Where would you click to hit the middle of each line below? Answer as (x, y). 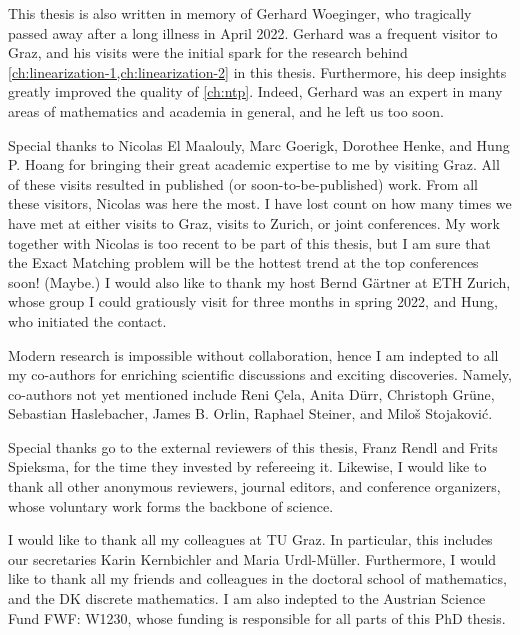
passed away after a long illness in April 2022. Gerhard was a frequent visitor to (253, 32)
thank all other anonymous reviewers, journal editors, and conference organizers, (254, 486)
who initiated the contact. (87, 320)
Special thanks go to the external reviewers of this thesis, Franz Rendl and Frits (253, 446)
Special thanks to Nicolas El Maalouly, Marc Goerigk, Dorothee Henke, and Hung (259, 144)
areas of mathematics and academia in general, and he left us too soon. (226, 110)
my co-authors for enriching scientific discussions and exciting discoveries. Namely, (260, 374)
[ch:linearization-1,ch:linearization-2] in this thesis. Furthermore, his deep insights (257, 71)
